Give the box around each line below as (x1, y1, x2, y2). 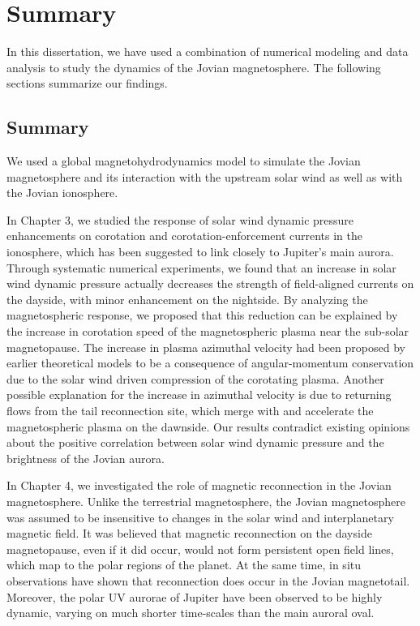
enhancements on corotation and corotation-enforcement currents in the (6, 227, 363, 244)
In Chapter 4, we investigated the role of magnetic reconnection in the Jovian (6, 477, 392, 494)
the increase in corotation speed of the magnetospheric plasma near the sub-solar (6, 323, 409, 340)
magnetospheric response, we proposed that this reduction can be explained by (6, 307, 398, 324)
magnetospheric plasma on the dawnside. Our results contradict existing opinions (6, 418, 410, 435)
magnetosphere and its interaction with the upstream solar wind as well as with (6, 168, 403, 185)
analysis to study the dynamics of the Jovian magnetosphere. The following (6, 58, 381, 75)
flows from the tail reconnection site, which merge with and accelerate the (6, 402, 374, 419)
